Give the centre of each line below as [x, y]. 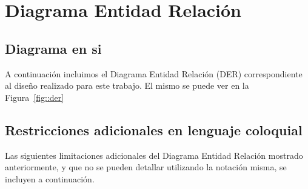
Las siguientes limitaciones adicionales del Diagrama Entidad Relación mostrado [154, 155]
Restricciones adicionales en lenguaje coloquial [154, 130]
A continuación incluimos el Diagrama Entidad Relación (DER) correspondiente [154, 73]
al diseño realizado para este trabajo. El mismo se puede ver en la [127, 85]
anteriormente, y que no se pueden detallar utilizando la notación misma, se [146, 167]
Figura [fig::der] [35, 97]
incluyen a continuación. [50, 178]
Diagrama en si [53, 48]
